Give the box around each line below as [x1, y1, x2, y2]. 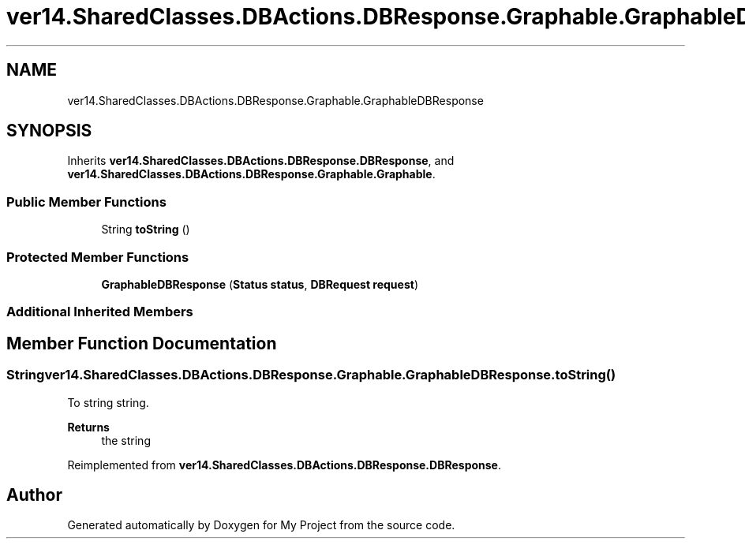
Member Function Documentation [6, 333, 277, 353]
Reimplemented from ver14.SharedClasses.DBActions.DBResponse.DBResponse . [67, 457, 501, 472]
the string [101, 433, 151, 447]
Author [6, 484, 62, 505]
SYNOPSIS [6, 121, 92, 141]
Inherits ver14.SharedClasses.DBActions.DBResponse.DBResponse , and [67, 154, 455, 168]
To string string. [67, 395, 149, 409]
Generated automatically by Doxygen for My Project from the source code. [67, 518, 455, 532]
